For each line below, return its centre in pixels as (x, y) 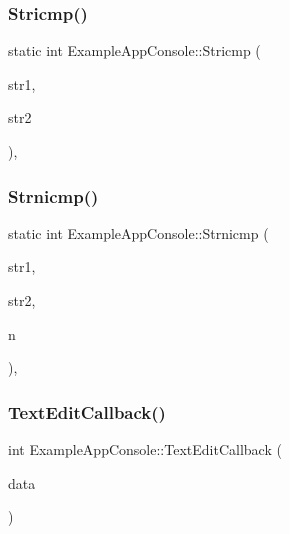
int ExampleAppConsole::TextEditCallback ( (145, 449)
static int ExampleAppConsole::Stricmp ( (134, 50)
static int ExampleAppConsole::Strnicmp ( (138, 232)
